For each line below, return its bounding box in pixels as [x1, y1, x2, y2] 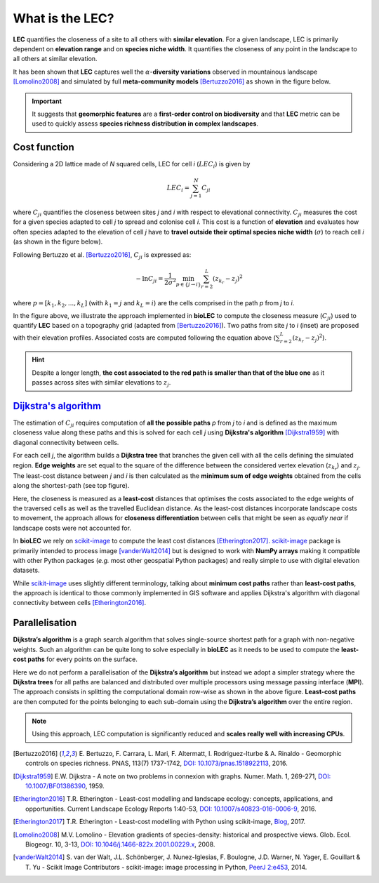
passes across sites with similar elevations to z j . [32, 378, 171, 388]
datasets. [13, 566, 40, 575]
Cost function [13, 141, 75, 154]
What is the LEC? [13, 11, 114, 26]
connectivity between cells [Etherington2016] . [13, 599, 147, 607]
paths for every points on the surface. [27, 655, 138, 663]
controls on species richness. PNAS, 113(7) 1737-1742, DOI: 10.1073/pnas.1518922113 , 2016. [25, 759, 288, 768]
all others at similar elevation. [13, 55, 98, 63]
